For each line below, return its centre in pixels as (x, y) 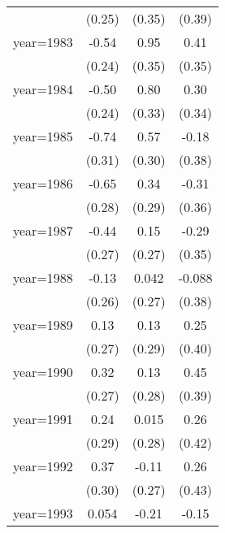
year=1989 (43, 325)
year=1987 (43, 230)
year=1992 (43, 466)
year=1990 (43, 372)
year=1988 (43, 277)
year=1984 (43, 89)
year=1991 (43, 419)
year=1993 (43, 513)
